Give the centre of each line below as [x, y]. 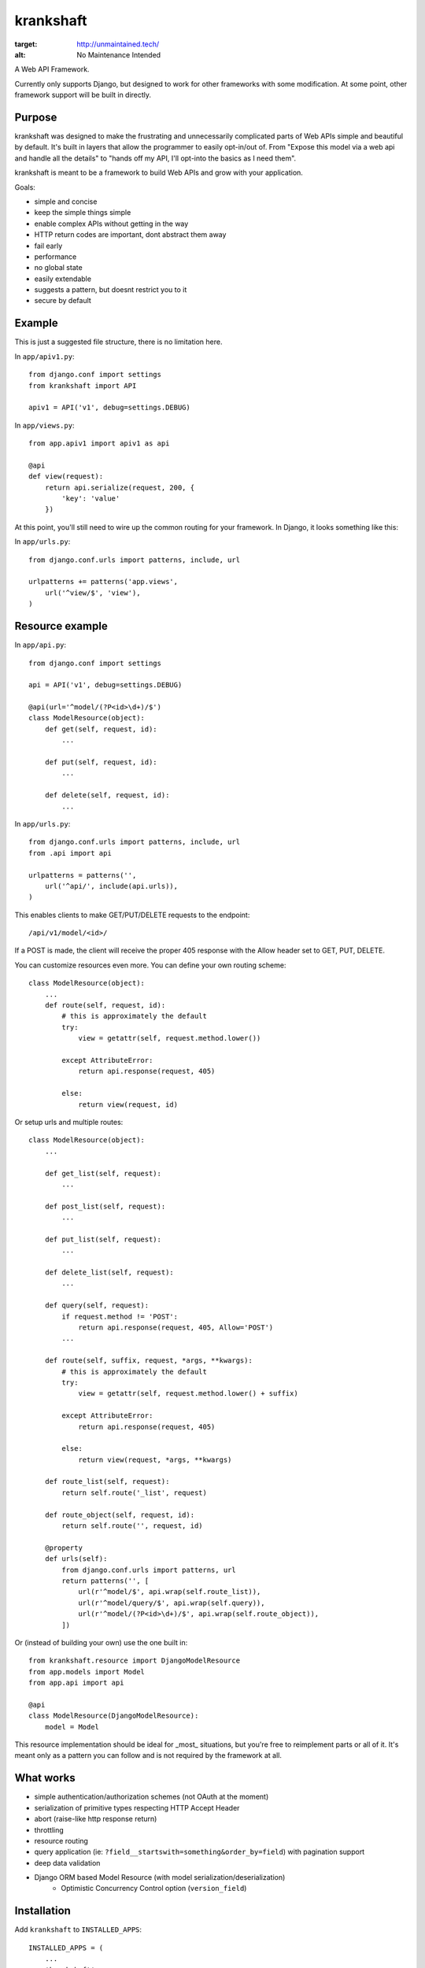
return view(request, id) [128, 1104]
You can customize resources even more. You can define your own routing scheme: [150, 965]
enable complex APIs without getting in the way [111, 224]
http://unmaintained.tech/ [118, 44]
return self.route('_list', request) [135, 1493]
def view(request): [66, 477]
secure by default [63, 301]
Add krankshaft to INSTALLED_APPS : [78, 1929]
